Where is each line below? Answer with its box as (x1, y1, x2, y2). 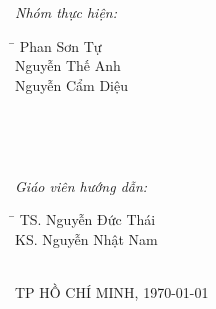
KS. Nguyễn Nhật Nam (15, 228, 158, 249)
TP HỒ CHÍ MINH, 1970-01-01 (15, 281, 209, 302)
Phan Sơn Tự (19, 35, 102, 56)
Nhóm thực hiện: (15, 2, 118, 22)
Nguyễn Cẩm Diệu (15, 74, 128, 95)
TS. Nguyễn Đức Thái (19, 209, 156, 230)
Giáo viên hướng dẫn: (15, 175, 148, 196)
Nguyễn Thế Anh (15, 55, 121, 76)
